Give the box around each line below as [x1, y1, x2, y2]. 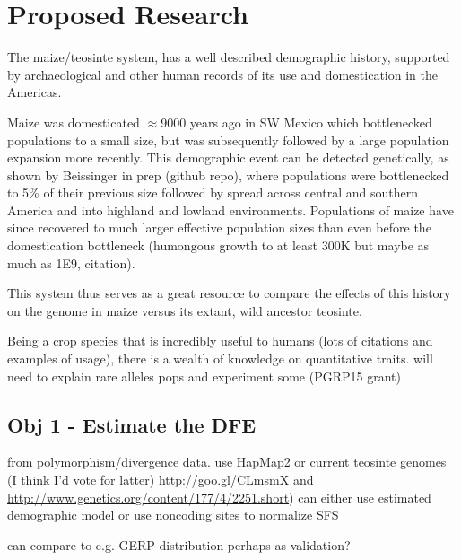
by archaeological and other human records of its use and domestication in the [7, 65, 438, 83]
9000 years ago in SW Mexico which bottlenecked [161, 112, 432, 131]
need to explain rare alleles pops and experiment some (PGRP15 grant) [7, 366, 401, 385]
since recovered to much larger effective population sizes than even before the [7, 218, 431, 237]
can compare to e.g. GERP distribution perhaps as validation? [7, 535, 351, 554]
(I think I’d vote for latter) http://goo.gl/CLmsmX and [7, 470, 314, 489]
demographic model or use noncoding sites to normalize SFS [7, 505, 339, 524]
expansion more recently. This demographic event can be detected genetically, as [7, 148, 449, 167]
